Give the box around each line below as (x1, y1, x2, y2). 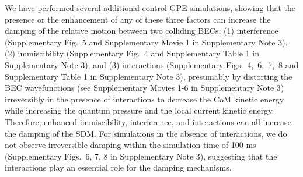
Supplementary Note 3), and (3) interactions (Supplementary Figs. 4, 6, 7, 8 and (5, 58, 299, 70)
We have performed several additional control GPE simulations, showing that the (5, 2, 295, 13)
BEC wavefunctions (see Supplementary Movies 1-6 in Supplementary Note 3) (5, 82, 284, 94)
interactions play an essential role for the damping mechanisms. (5, 161, 232, 174)
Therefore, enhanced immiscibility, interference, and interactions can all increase (5, 115, 291, 128)
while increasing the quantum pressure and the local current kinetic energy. (5, 104, 274, 116)
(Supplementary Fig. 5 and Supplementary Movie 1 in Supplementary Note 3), (5, 36, 288, 48)
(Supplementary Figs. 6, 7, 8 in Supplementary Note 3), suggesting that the (5, 150, 277, 162)
